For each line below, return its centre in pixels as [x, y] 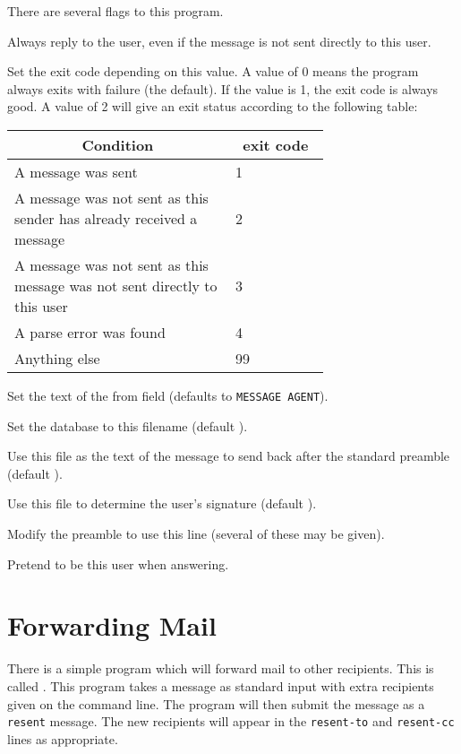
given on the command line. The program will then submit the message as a [216, 703]
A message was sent [76, 171]
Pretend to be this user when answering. [118, 563]
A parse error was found [90, 332]
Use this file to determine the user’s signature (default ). [162, 503]
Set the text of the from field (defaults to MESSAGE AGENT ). [168, 395]
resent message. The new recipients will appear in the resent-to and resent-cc [231, 721]
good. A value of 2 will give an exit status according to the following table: [213, 106]
